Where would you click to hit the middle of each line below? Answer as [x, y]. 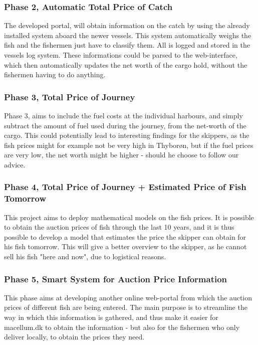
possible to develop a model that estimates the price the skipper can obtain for [125, 236]
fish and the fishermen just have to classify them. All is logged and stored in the [127, 45]
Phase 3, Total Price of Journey [70, 97]
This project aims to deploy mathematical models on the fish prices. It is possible [129, 217]
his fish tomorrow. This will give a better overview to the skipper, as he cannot [125, 246]
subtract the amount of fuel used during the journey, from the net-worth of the [125, 125]
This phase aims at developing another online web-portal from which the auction [128, 297]
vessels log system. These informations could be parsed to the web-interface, [121, 55]
